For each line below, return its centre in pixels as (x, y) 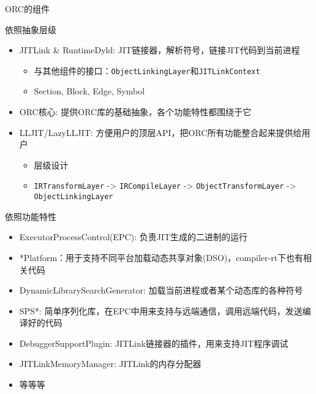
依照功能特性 (31, 216)
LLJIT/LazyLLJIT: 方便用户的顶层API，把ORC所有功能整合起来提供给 (160, 132)
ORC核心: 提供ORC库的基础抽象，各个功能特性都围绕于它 (135, 112)
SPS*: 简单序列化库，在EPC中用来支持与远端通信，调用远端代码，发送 (161, 310)
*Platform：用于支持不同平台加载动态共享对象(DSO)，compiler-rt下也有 (161, 257)
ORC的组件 (27, 9)
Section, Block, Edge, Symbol (89, 91)
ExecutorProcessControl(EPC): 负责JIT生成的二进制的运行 (134, 237)
